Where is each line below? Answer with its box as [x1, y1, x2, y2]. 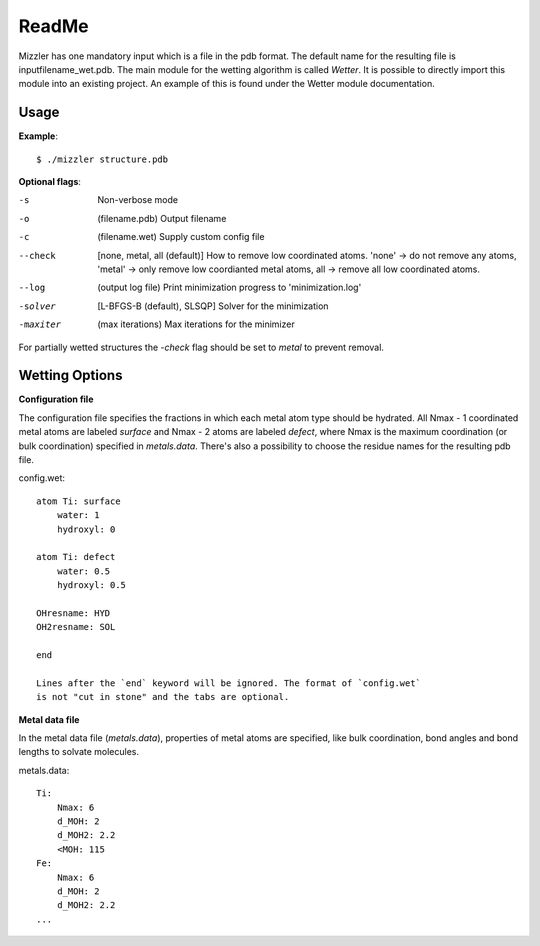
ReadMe [18, 15, 89, 37]
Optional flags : [18, 176, 82, 188]
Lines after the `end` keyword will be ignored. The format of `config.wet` [36, 677, 422, 689]
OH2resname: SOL [36, 621, 116, 633]
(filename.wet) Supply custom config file [97, 231, 265, 243]
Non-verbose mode [97, 194, 179, 206]
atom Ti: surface [36, 495, 121, 507]
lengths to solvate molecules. [18, 746, 140, 758]
